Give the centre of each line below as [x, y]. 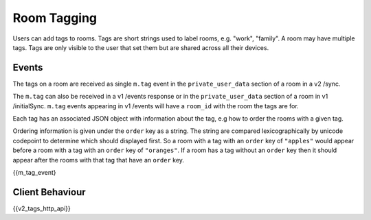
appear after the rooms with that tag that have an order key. [99, 160]
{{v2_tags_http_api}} [42, 208]
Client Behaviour [49, 192]
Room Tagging [55, 18]
